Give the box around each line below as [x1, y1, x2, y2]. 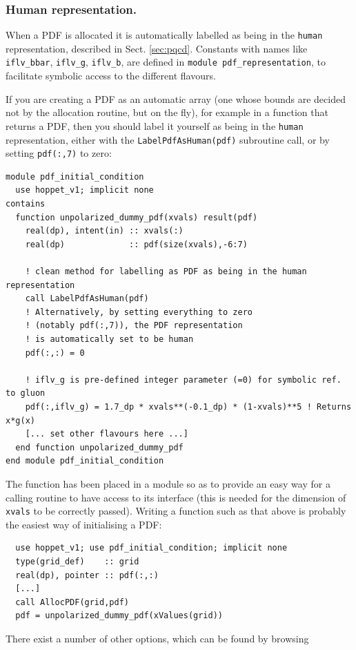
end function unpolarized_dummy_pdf [15, 442, 184, 452]
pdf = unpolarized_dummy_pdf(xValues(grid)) [15, 611, 223, 621]
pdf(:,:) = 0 [25, 347, 85, 358]
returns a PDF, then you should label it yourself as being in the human [6, 118, 304, 133]
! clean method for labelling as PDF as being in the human [25, 267, 307, 277]
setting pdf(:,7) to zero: [6, 146, 112, 160]
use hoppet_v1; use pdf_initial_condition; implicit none [15, 543, 288, 553]
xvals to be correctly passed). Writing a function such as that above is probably [6, 504, 346, 518]
